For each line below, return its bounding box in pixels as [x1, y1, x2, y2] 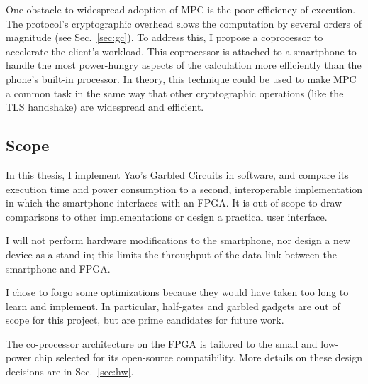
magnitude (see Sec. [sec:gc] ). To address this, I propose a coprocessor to [6, 30, 323, 45]
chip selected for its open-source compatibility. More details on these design [34, 350, 363, 365]
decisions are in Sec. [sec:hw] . [6, 364, 134, 379]
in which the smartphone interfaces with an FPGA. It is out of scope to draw [6, 195, 342, 210]
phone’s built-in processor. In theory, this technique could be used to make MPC [6, 71, 357, 86]
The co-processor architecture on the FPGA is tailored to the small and [6, 336, 318, 351]
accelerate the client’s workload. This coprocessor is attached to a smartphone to [6, 43, 357, 58]
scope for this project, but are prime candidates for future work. [6, 312, 284, 327]
